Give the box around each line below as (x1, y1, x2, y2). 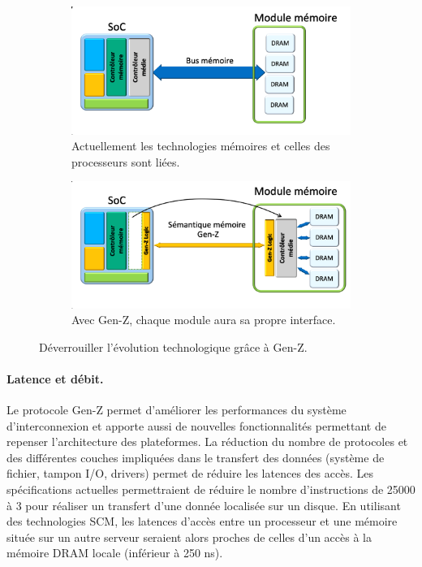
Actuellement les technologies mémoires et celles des (71, 137, 330, 154)
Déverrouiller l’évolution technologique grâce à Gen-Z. (39, 338, 308, 355)
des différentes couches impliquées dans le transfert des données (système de (6, 448, 385, 465)
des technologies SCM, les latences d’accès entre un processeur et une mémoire (6, 513, 398, 530)
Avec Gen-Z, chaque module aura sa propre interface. (71, 311, 336, 328)
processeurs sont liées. (71, 153, 180, 170)
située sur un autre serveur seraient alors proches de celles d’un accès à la (6, 528, 372, 545)
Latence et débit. (6, 370, 104, 387)
